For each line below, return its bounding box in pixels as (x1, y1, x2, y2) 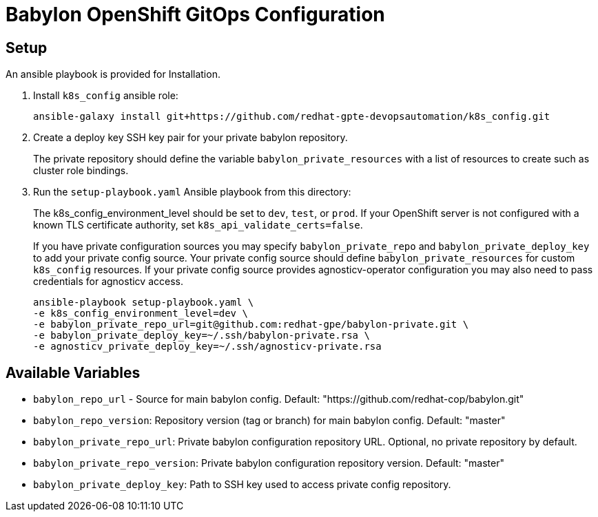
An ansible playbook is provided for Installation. (6, 68, 220, 81)
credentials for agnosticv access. (33, 275, 183, 288)
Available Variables (6, 363, 141, 381)
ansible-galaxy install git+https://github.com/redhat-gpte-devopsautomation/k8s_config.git (33, 111, 550, 123)
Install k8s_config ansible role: (33, 89, 178, 102)
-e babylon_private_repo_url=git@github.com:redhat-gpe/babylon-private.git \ (33, 319, 469, 330)
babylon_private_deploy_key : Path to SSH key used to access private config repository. (33, 478, 451, 491)
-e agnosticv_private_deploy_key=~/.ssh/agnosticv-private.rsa (33, 341, 382, 352)
